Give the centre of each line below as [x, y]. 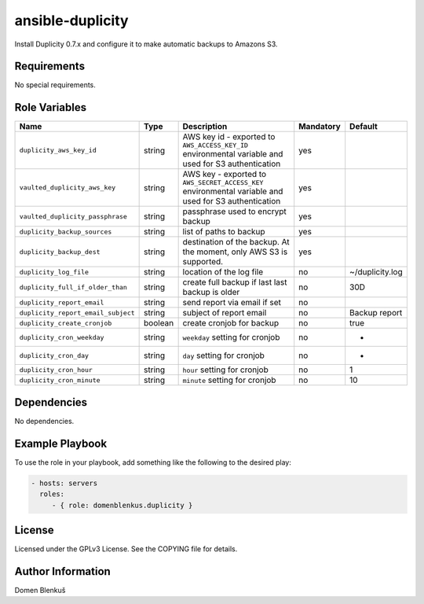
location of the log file [223, 272]
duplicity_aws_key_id [58, 151]
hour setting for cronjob [225, 370]
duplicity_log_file [54, 272]
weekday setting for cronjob [231, 337]
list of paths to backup [224, 232]
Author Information [63, 571]
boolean [159, 323]
